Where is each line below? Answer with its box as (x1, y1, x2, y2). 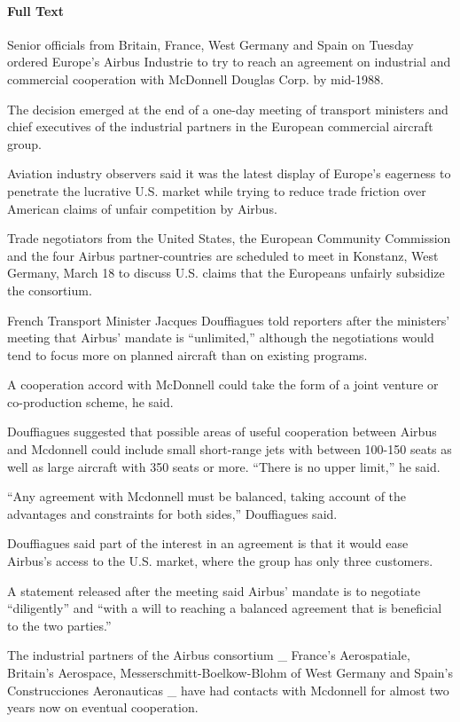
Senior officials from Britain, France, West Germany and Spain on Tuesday (7, 35, 414, 53)
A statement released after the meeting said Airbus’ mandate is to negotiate (7, 581, 421, 600)
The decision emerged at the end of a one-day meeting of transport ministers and (7, 99, 448, 118)
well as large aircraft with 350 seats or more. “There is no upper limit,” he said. (7, 457, 441, 475)
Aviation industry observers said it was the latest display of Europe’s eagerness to (7, 164, 451, 183)
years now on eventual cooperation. (7, 698, 199, 717)
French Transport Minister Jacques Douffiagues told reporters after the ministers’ (7, 310, 450, 329)
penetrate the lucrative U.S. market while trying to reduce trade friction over (7, 181, 426, 200)
